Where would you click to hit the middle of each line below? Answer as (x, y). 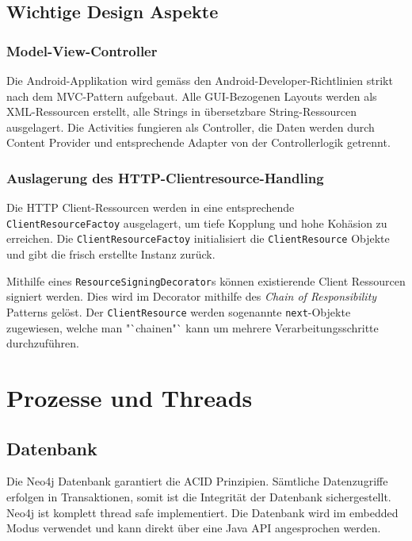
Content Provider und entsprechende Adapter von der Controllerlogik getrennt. (198, 142)
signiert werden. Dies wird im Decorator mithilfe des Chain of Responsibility (192, 296)
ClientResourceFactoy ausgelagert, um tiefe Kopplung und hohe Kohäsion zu (197, 223)
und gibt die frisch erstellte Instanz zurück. (111, 254)
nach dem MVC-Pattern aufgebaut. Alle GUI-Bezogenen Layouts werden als (192, 96)
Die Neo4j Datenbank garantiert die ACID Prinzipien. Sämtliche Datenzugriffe (197, 481)
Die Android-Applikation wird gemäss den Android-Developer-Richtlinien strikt (200, 80)
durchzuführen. (43, 343)
